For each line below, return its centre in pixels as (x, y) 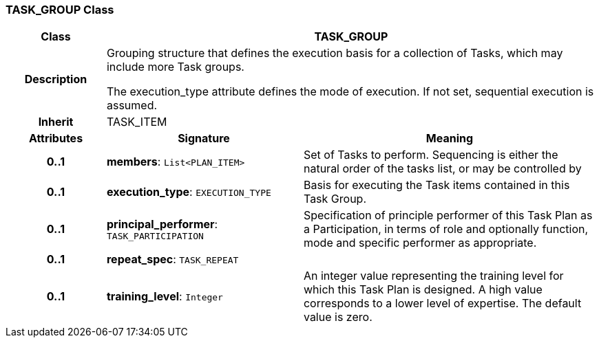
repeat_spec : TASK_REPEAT (172, 259)
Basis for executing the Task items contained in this (437, 185)
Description (56, 79)
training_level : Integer (165, 297)
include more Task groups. (175, 67)
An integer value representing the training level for (433, 276)
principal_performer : (162, 224)
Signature (204, 139)
